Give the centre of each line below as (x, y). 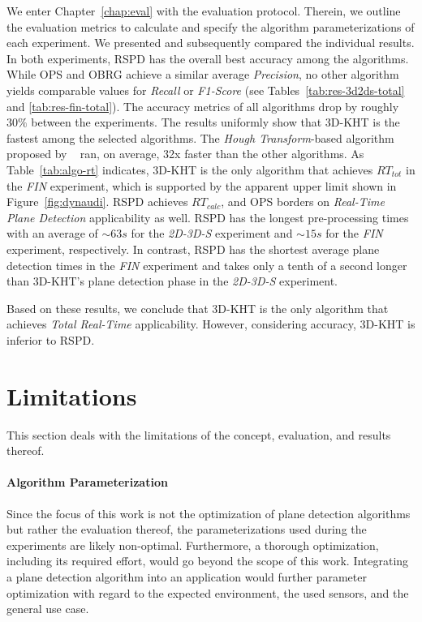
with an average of (52, 233)
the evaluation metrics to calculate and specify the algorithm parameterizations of (211, 26)
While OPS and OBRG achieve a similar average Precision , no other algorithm (203, 74)
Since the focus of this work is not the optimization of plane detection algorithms (209, 513)
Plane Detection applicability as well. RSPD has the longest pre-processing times (208, 217)
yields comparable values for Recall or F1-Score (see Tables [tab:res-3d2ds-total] (206, 90)
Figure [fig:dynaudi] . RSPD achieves (97, 202)
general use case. (48, 609)
